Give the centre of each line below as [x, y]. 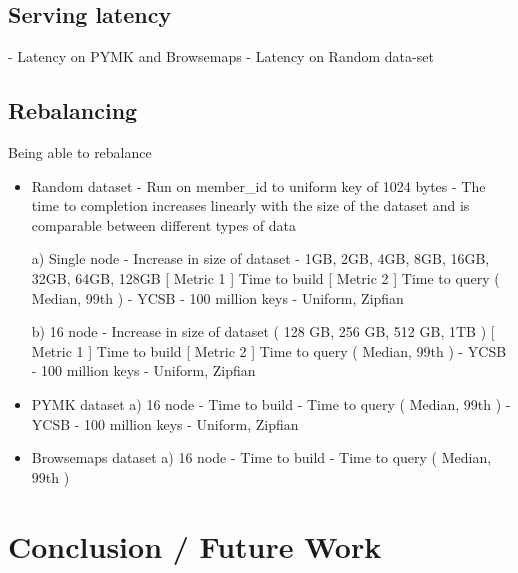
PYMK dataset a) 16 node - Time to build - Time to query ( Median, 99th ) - [271, 403]
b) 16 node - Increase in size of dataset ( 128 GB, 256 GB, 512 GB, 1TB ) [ [263, 331]
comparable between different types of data [163, 224]
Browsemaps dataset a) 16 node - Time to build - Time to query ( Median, [261, 457]
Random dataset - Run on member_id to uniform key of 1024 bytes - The [258, 185]
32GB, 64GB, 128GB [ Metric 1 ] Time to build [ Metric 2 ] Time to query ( [265, 277]
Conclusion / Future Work [195, 545]
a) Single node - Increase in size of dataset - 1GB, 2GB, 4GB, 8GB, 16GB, [260, 258]
